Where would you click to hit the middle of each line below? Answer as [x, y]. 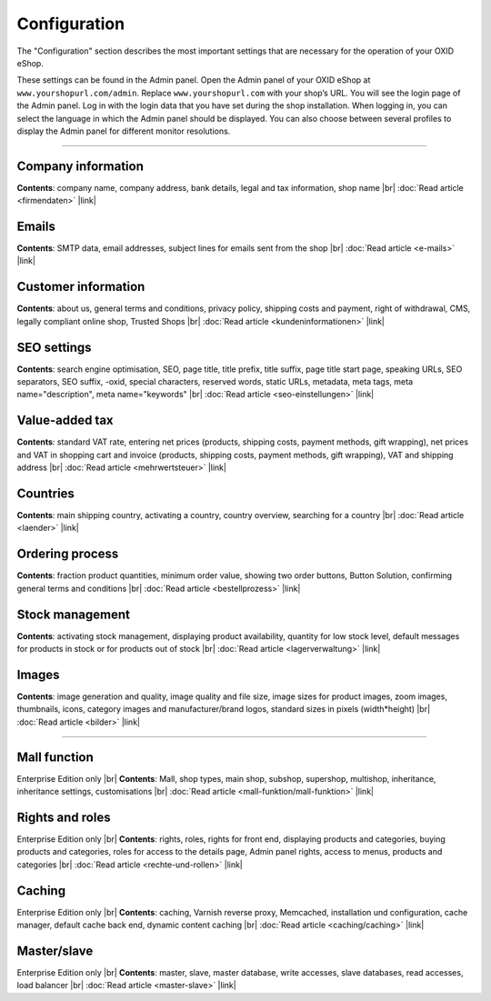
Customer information [81, 287]
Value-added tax [65, 420]
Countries [45, 493]
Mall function [55, 757]
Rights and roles [64, 817]
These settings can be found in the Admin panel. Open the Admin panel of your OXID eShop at [194, 80]
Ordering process [68, 554]
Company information [80, 166]
